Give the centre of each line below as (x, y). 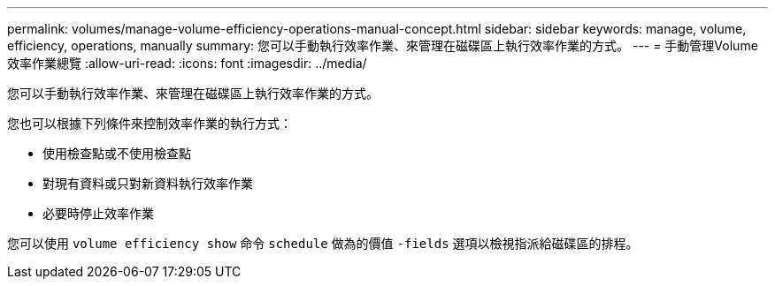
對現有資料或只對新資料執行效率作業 (148, 183)
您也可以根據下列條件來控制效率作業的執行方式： (150, 123)
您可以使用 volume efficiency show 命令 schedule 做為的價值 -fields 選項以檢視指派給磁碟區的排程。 (323, 243)
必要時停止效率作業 (98, 213)
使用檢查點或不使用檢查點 (117, 153)
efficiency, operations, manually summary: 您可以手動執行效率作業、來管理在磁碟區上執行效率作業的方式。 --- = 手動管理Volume (383, 45)
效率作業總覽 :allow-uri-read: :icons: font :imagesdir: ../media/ (187, 63)
